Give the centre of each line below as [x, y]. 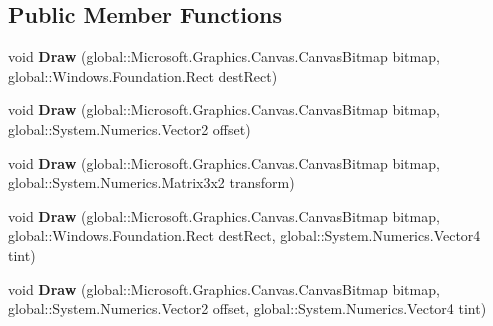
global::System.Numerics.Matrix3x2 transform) [151, 182]
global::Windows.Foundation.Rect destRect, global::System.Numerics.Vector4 [244, 235]
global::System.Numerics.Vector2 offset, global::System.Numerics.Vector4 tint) [247, 308]
